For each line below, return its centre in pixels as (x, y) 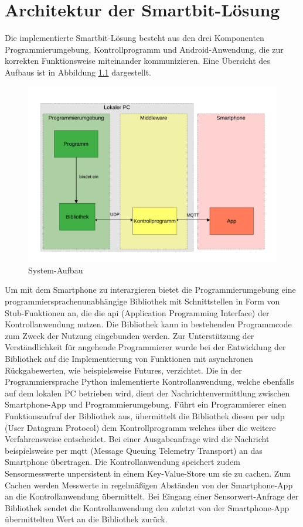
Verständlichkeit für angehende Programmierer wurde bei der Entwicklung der (145, 347)
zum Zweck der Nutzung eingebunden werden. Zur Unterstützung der (130, 335)
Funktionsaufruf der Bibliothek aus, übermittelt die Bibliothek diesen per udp (145, 416)
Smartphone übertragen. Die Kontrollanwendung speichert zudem (122, 462)
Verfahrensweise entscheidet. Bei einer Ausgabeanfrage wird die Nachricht (137, 439)
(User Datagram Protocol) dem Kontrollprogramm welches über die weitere (140, 427)
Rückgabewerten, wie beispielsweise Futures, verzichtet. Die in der (123, 370)
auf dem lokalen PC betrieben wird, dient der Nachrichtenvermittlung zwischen (147, 393)
